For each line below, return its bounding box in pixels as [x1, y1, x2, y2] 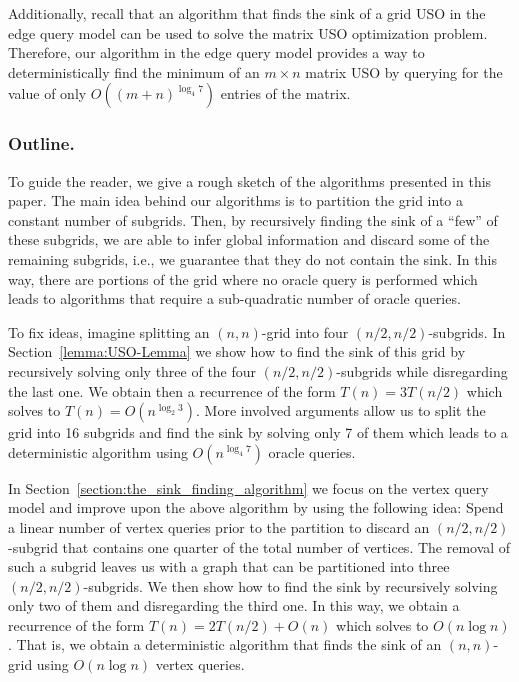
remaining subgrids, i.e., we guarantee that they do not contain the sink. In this [8, 248, 497, 269]
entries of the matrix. [220, 83, 351, 104]
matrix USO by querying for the [305, 61, 503, 82]
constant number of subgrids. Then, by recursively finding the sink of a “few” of [8, 209, 498, 230]
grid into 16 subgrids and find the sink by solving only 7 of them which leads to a [8, 422, 508, 443]
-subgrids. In [428, 321, 506, 342]
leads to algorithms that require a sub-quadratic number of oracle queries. [8, 288, 461, 309]
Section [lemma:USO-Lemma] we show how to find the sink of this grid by [8, 341, 466, 362]
